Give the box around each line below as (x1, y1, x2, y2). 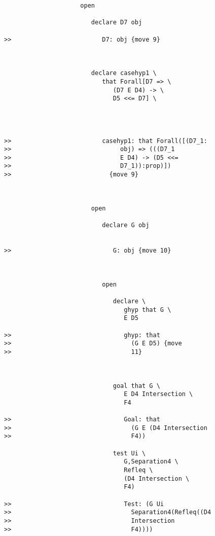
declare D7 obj (91, 19, 142, 26)
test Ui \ (113, 449, 146, 457)
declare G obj (102, 222, 150, 229)
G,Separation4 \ (124, 458, 178, 466)
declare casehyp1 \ (91, 69, 157, 77)
